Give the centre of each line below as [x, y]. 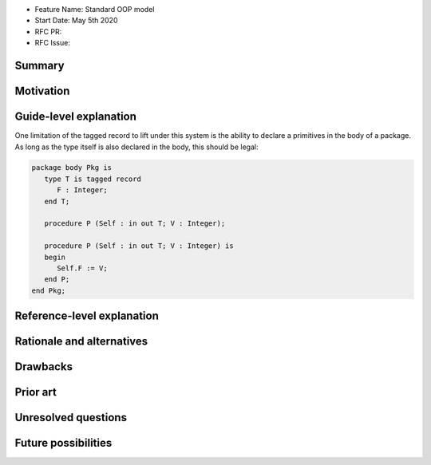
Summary [40, 65]
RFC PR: [48, 31]
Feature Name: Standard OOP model [95, 9]
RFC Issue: [53, 43]
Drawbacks [44, 367]
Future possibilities [63, 443]
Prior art [36, 392]
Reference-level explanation [87, 316]
